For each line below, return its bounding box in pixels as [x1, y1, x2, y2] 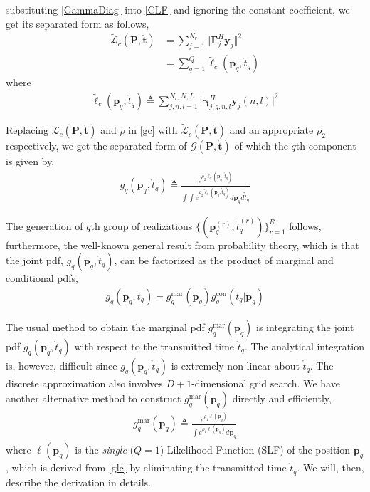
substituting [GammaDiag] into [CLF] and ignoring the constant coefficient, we [6, 2, 350, 16]
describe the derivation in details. [6, 474, 152, 489]
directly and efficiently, [232, 391, 332, 406]
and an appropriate [229, 122, 314, 137]
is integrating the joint [256, 319, 354, 334]
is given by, [6, 154, 55, 169]
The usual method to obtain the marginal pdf [6, 319, 205, 334]
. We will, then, [297, 460, 364, 475]
